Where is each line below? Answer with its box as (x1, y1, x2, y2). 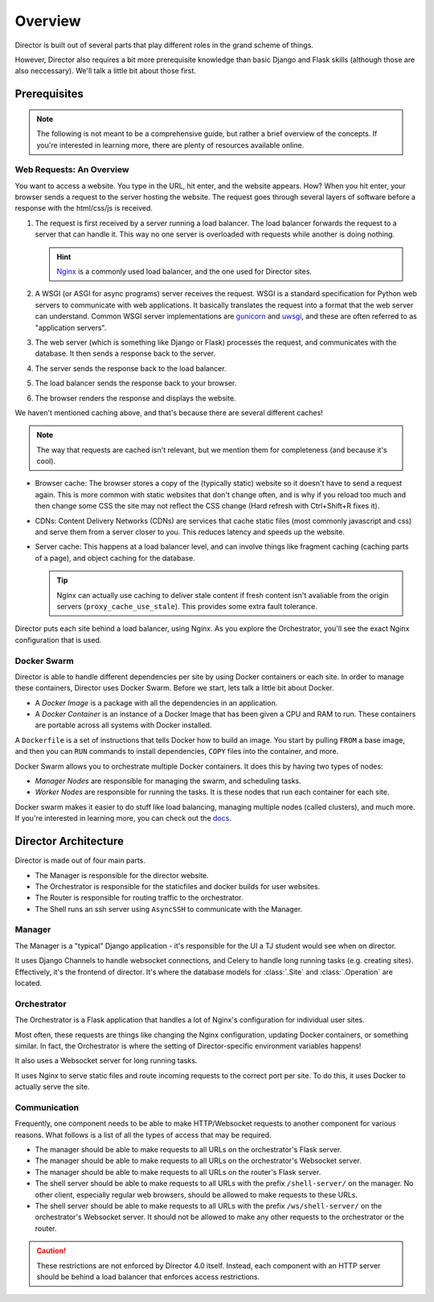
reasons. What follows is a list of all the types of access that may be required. (14, 1130, 272, 1139)
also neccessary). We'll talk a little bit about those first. (14, 66, 197, 76)
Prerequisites (14, 87, 84, 101)
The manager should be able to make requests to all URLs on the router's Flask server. (35, 1167, 321, 1176)
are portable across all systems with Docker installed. (35, 720, 212, 730)
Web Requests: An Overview (14, 164, 129, 175)
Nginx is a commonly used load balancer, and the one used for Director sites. (56, 266, 313, 276)
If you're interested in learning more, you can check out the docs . (14, 814, 232, 823)
